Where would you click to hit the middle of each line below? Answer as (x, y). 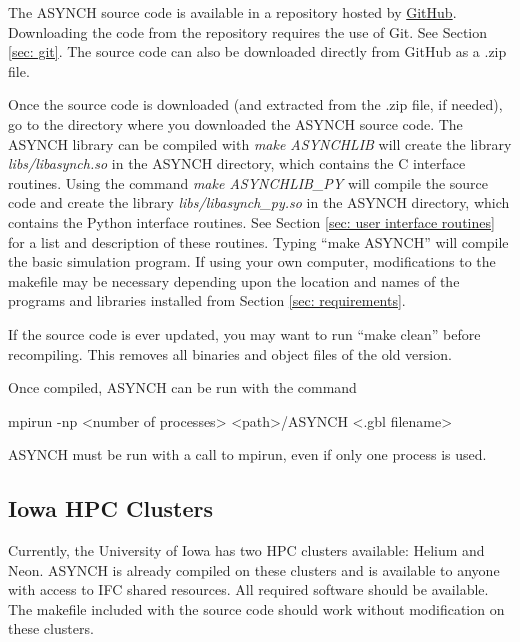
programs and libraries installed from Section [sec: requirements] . (207, 300)
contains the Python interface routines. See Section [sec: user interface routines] (251, 221)
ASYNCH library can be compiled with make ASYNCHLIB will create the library (260, 143)
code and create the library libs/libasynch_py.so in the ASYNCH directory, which (259, 202)
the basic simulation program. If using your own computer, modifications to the (252, 261)
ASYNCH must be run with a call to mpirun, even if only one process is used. (247, 454)
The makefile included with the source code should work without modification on (256, 608)
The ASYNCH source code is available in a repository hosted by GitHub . (232, 12)
